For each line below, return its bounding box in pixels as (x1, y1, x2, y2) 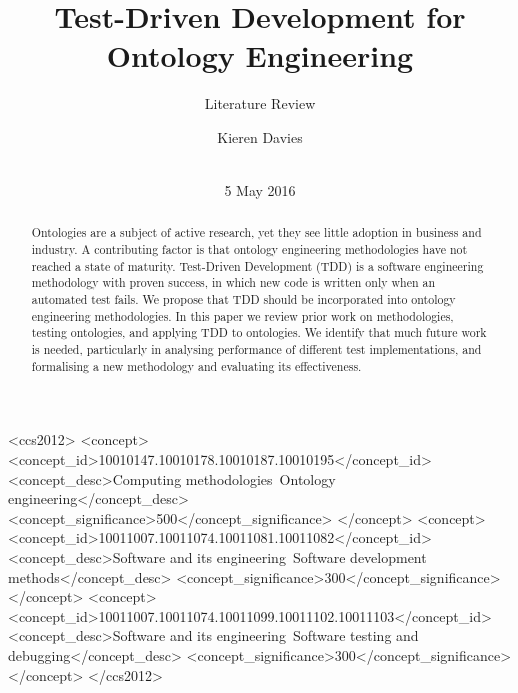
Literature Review (204, 93, 316, 114)
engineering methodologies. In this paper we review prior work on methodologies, (31, 307, 454, 324)
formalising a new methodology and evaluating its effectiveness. (31, 357, 362, 374)
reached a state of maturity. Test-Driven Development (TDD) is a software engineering (31, 257, 484, 274)
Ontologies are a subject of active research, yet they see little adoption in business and (31, 224, 482, 241)
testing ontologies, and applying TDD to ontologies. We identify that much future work (31, 324, 487, 341)
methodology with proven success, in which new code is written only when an (31, 274, 436, 291)
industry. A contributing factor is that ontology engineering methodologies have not (31, 241, 468, 258)
